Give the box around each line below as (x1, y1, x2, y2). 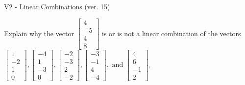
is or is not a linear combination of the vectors (102, 28, 241, 38)
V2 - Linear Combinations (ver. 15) (4, 1, 110, 11)
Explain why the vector (4, 28, 74, 38)
